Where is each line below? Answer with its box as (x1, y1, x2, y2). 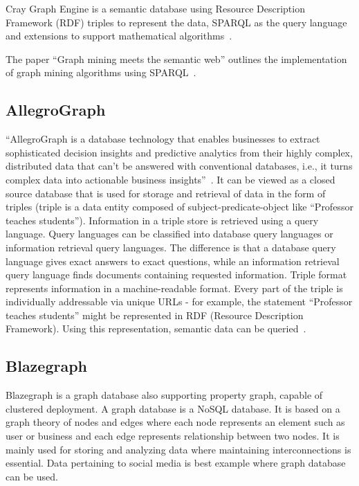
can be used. (6, 469, 58, 483)
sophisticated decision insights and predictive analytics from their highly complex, (6, 145, 353, 159)
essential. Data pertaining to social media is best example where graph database (6, 456, 346, 470)
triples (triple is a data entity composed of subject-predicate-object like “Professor (6, 199, 353, 214)
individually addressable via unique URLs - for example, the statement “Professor (6, 294, 353, 309)
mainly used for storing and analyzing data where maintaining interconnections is (6, 442, 351, 456)
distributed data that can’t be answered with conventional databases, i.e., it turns (6, 159, 353, 173)
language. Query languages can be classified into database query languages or (6, 226, 333, 241)
